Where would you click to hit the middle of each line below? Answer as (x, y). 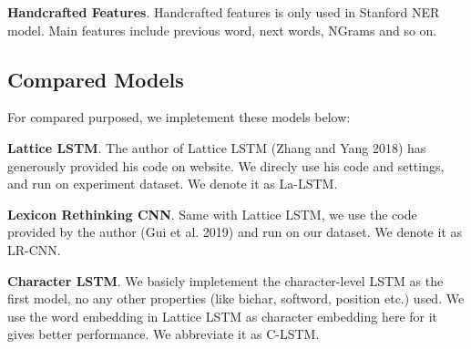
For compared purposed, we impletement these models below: (179, 117)
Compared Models (96, 79)
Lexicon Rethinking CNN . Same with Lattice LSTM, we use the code (212, 214)
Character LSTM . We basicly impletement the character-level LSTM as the (225, 280)
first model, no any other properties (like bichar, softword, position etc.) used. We (236, 298)
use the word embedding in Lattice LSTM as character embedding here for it (223, 316)
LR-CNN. (34, 249)
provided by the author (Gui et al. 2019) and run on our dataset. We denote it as (235, 232)
